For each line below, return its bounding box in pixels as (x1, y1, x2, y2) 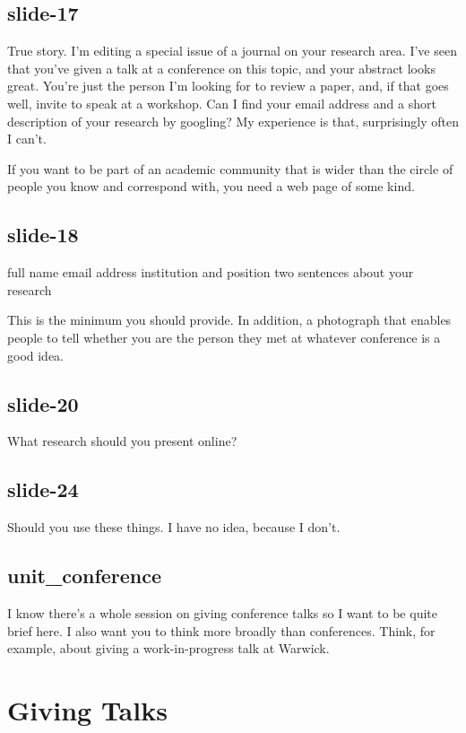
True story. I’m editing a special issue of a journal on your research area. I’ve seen (7, 41, 457, 60)
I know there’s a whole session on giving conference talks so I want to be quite (7, 603, 437, 622)
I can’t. (7, 129, 47, 148)
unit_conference (7, 562, 162, 589)
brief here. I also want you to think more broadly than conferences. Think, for (7, 621, 436, 640)
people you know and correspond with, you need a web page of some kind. (7, 177, 415, 196)
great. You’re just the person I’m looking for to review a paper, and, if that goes (7, 76, 449, 95)
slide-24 (7, 476, 79, 503)
